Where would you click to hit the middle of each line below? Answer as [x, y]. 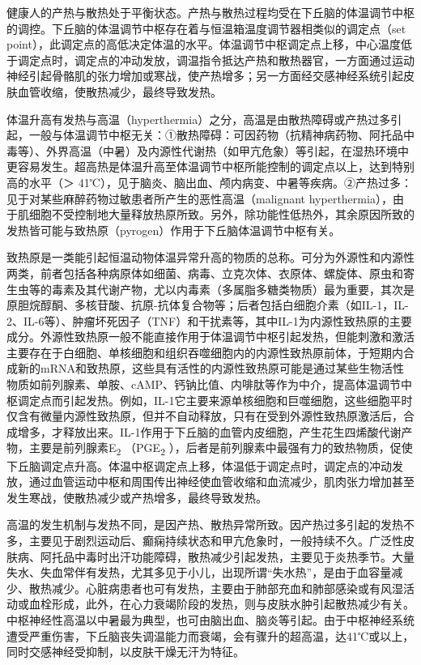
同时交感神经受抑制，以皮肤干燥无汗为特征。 [125, 652]
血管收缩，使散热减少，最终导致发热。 [119, 91]
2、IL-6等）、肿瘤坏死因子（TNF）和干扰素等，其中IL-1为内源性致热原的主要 [209, 320]
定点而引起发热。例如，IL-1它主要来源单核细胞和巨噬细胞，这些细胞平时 [221, 400]
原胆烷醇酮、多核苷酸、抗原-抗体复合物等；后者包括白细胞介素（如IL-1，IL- [208, 305]
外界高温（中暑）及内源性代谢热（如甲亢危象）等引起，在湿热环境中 [227, 150]
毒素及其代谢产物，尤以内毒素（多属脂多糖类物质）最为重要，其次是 [233, 289]
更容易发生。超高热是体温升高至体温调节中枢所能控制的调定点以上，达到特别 [210, 166]
